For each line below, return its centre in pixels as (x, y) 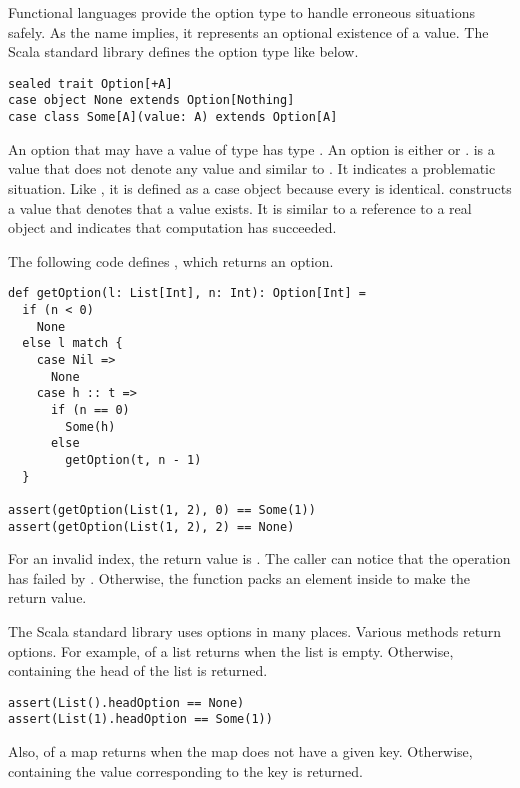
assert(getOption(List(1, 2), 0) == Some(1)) (162, 509)
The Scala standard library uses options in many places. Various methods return (255, 630)
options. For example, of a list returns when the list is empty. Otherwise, (231, 650)
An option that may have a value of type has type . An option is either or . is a (251, 148)
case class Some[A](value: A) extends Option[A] (173, 117)
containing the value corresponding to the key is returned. (185, 770)
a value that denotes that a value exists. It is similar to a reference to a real (240, 207)
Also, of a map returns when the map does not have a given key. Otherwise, (240, 751)
